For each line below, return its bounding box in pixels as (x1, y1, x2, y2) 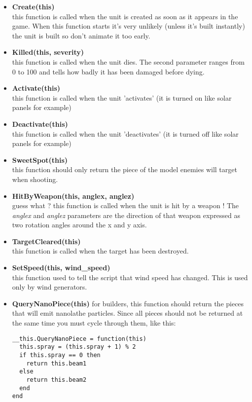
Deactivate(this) (12, 118, 68, 129)
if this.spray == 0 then (19, 351, 101, 359)
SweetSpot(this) (12, 154, 68, 165)
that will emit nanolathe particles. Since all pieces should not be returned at (12, 308, 243, 318)
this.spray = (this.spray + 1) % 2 (19, 343, 136, 351)
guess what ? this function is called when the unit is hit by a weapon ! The (12, 200, 239, 211)
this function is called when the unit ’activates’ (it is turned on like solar (12, 92, 232, 103)
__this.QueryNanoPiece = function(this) (12, 335, 146, 342)
